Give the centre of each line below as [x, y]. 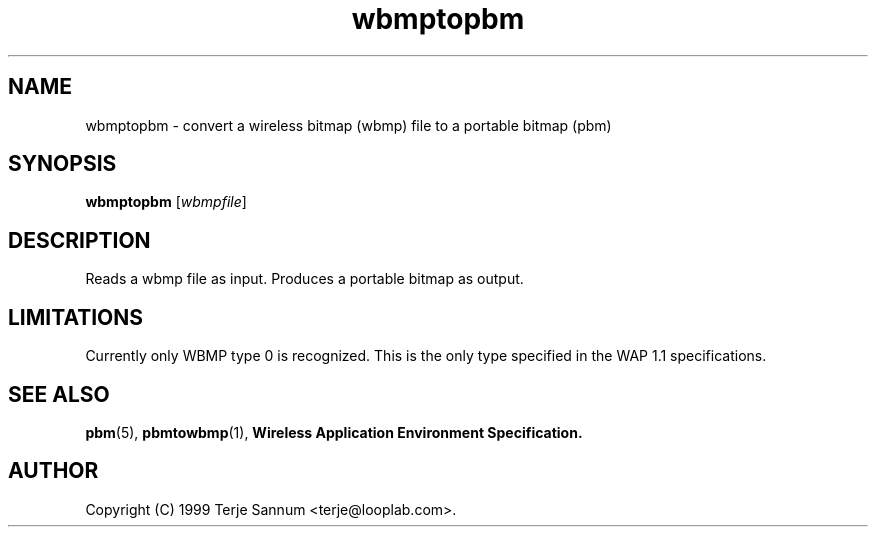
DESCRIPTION [79, 240]
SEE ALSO [59, 394]
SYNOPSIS [62, 164]
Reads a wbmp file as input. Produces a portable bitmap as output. [304, 279]
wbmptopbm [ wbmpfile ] [166, 202]
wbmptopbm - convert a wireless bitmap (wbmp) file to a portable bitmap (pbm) [348, 125]
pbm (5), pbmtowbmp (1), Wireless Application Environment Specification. [334, 432]
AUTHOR [53, 471]
